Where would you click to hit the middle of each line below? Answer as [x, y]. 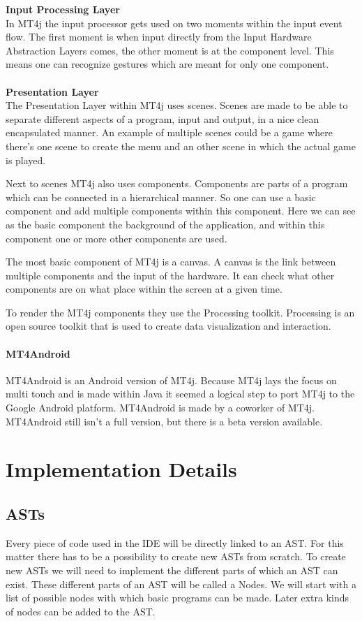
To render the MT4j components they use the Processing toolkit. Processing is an [180, 312]
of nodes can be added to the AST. [81, 611]
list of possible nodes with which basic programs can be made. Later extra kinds [178, 598]
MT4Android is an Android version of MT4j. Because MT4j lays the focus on [171, 380]
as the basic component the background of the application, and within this [165, 224]
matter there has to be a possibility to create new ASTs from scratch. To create [176, 556]
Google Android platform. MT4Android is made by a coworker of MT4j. [160, 408]
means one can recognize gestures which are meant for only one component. [167, 64]
